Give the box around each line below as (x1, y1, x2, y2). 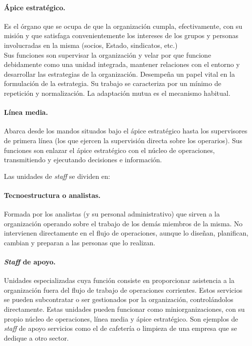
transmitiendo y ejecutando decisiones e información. (4, 154, 162, 165)
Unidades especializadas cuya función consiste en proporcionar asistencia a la (4, 275, 234, 285)
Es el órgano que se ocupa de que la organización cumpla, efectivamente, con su (4, 21, 243, 31)
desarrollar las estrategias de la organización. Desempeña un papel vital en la (4, 68, 235, 79)
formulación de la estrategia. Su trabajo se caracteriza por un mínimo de (4, 78, 221, 88)
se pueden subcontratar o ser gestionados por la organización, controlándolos (4, 294, 233, 304)
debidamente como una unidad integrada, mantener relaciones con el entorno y (4, 59, 240, 69)
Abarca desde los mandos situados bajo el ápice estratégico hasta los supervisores (4, 126, 248, 136)
